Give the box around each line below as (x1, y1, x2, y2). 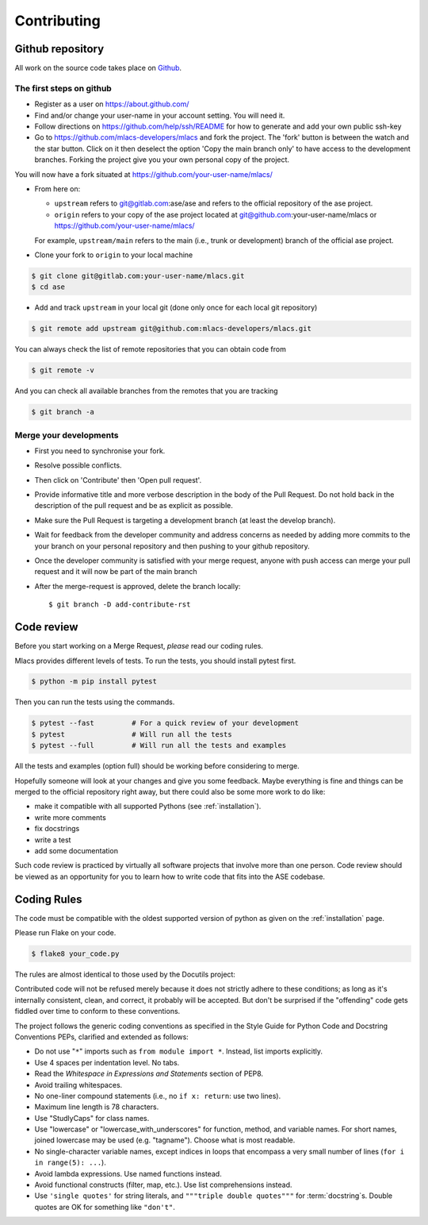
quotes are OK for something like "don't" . (34, 1202, 176, 1212)
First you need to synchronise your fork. (34, 445, 166, 456)
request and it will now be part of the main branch (34, 567, 197, 576)
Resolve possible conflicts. (34, 460, 122, 470)
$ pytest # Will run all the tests (31, 730, 233, 738)
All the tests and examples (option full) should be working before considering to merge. (14, 761, 300, 771)
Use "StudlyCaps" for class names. (34, 1113, 150, 1123)
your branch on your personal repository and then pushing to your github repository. (34, 541, 311, 551)
